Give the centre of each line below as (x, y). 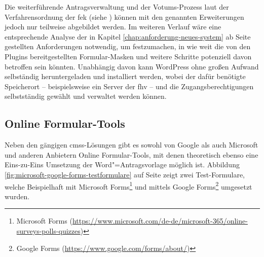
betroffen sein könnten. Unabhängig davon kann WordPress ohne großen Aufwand (132, 66)
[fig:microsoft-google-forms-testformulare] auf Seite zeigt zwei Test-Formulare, (125, 174)
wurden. (17, 196)
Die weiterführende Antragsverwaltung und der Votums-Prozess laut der (117, 7)
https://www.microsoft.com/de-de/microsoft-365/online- (160, 221)
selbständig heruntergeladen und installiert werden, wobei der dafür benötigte (125, 76)
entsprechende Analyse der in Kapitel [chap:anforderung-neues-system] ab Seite (128, 36)
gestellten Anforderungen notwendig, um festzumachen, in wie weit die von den (128, 46)
